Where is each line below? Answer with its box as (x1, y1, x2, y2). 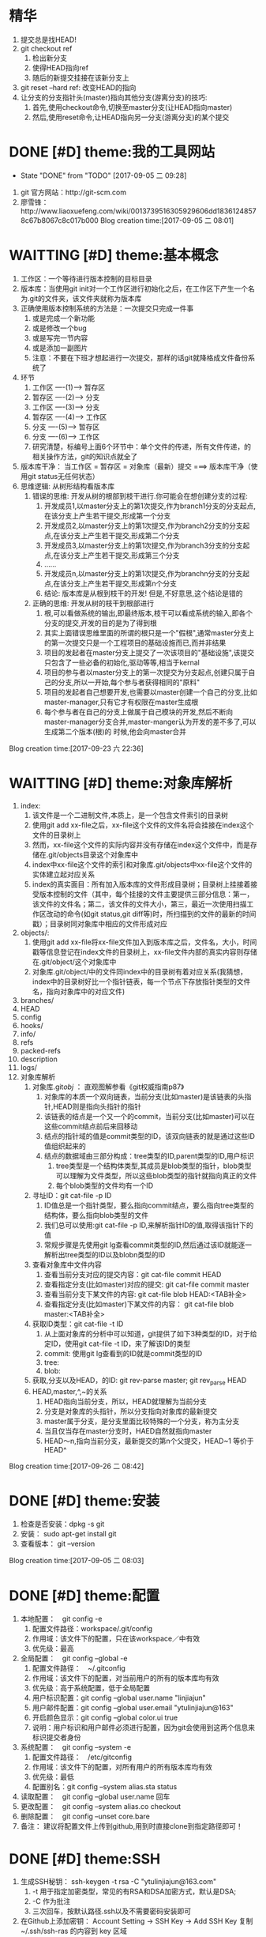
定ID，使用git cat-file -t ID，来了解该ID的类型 (43, 1339, 191, 1348)
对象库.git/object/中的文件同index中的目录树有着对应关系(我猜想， (32, 967, 248, 976)
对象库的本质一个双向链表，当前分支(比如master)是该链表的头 (43, 1091, 245, 1101)
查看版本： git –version (20, 1539, 96, 1549)
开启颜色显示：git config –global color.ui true (32, 1713, 178, 1723)
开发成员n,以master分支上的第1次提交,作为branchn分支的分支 (43, 568, 243, 578)
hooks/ (20, 1020, 43, 1030)
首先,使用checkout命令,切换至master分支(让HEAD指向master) (32, 102, 233, 111)
